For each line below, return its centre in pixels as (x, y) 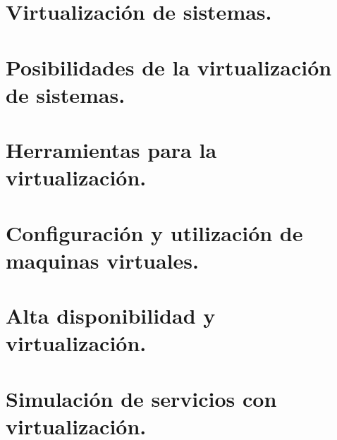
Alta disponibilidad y (111, 316)
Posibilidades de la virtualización (169, 67)
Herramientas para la (111, 150)
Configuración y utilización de (154, 232)
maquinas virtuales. (102, 260)
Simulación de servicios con (141, 398)
